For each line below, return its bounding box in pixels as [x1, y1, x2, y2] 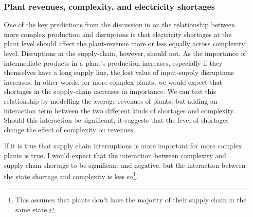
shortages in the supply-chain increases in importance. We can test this [4, 86, 216, 96]
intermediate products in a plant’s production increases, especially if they [4, 57, 223, 68]
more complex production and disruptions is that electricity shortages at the [4, 29, 232, 39]
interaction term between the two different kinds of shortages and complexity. [4, 105, 235, 115]
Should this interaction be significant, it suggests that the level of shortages [4, 115, 229, 125]
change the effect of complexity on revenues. [4, 124, 135, 134]
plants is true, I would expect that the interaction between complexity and [4, 150, 226, 160]
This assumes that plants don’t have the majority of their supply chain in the [15, 195, 247, 205]
